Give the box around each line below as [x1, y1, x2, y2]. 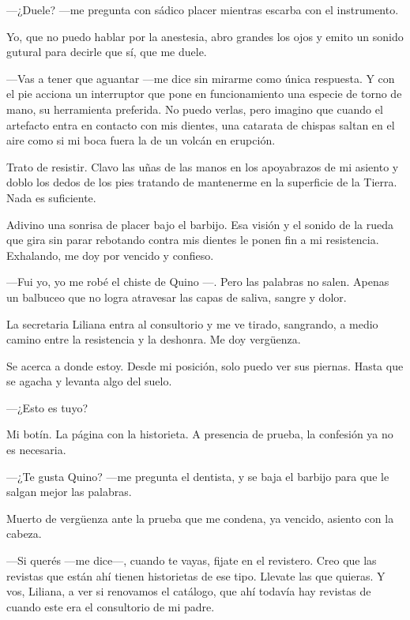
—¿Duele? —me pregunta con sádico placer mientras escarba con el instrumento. [6, 2, 399, 17]
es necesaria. [6, 442, 66, 458]
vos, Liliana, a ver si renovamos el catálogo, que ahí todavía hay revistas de [6, 583, 371, 599]
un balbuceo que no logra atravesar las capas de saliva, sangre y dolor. [6, 288, 347, 305]
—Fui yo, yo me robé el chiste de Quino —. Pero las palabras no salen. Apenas [6, 273, 389, 290]
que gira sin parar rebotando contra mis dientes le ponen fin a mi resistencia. [6, 231, 379, 248]
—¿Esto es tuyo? [6, 399, 88, 415]
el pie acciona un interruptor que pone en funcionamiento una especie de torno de [6, 85, 402, 102]
